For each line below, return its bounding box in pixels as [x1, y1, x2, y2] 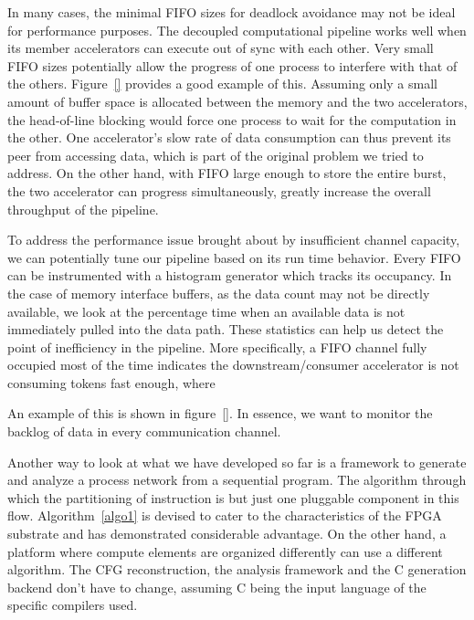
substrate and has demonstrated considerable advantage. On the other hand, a [7, 524, 447, 543]
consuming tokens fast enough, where [7, 373, 216, 392]
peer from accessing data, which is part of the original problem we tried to [7, 145, 424, 164]
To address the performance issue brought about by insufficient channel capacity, [7, 230, 460, 249]
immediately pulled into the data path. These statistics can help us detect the [7, 320, 444, 339]
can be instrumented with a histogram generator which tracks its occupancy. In [7, 266, 452, 285]
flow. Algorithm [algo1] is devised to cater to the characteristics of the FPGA [7, 506, 442, 525]
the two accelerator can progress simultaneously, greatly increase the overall [7, 181, 431, 200]
